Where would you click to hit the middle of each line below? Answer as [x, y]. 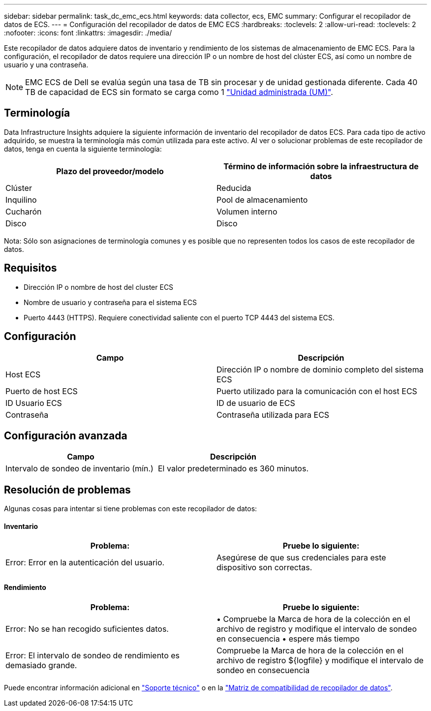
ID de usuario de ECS [256, 403]
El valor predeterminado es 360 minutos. [233, 469]
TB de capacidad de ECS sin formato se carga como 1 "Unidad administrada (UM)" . [179, 92]
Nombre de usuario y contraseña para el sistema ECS [110, 302]
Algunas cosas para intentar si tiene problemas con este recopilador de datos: [131, 509]
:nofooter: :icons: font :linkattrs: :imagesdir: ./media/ [88, 33]
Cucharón [24, 211]
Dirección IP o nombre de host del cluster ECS [99, 287]
